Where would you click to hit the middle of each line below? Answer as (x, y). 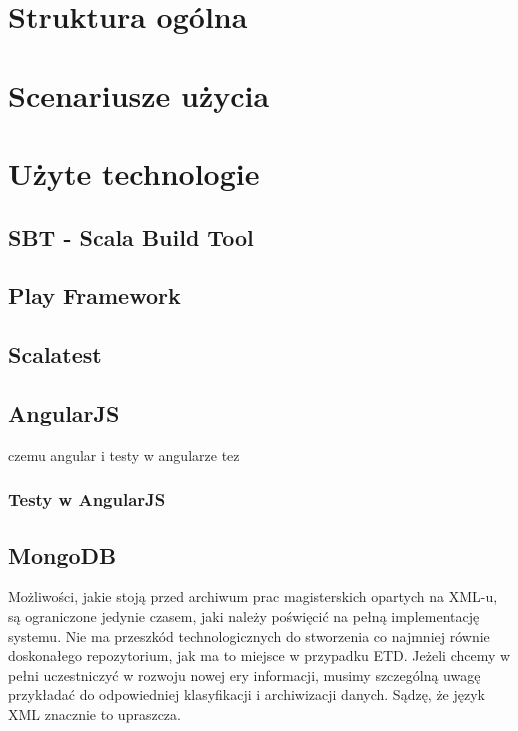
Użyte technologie (134, 172)
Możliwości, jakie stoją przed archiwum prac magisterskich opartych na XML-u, (253, 596)
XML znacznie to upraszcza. (94, 713)
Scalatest (55, 354)
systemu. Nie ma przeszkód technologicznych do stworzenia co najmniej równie (249, 635)
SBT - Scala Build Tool (131, 236)
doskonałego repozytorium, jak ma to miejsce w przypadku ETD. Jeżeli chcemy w (259, 655)
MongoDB (62, 554)
